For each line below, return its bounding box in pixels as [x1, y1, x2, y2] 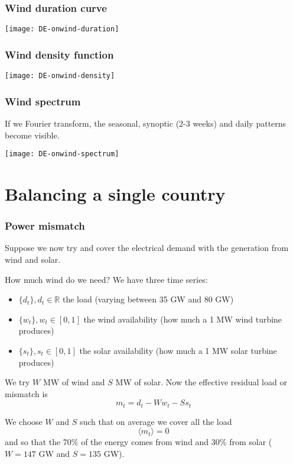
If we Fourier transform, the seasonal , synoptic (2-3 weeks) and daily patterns [5, 117, 287, 129]
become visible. [5, 128, 60, 141]
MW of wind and [43, 376, 105, 388]
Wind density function [5, 47, 114, 62]
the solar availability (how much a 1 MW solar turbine [79, 344, 277, 356]
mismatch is [5, 387, 48, 399]
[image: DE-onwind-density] [5, 72, 115, 80]
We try [5, 376, 30, 388]
